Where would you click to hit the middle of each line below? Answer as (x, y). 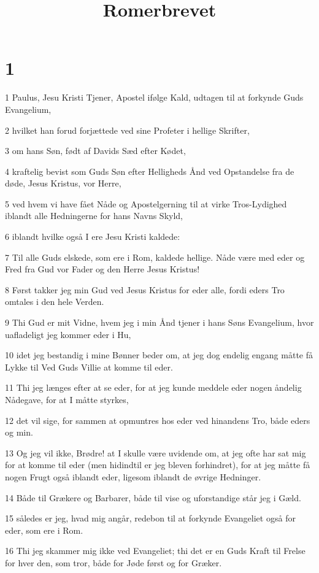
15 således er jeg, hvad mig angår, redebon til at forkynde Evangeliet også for (150, 518)
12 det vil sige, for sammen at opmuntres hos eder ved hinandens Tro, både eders (158, 420)
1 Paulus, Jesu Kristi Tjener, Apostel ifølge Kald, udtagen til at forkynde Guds (154, 97)
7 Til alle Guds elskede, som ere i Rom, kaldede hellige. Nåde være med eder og (155, 257)
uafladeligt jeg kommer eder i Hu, (68, 334)
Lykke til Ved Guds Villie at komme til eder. (89, 367)
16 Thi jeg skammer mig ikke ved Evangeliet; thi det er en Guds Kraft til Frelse (155, 551)
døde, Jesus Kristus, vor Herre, (63, 183)
